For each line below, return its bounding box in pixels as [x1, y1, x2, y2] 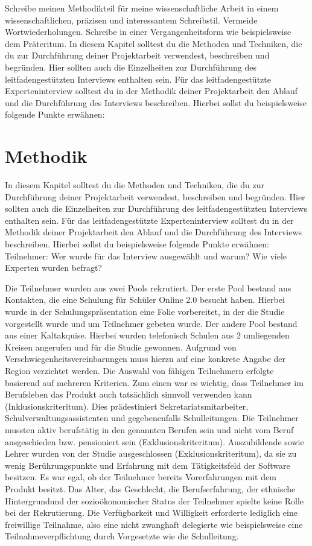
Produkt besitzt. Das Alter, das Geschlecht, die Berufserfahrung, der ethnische [5, 482, 296, 495]
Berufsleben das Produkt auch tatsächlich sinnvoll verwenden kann [5, 388, 252, 401]
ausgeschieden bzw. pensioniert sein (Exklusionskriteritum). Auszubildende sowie [5, 435, 304, 448]
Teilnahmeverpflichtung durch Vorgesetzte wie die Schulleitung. [5, 530, 239, 542]
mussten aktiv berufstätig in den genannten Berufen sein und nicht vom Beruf [5, 423, 294, 436]
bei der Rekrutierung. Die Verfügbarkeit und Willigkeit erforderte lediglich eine [5, 506, 298, 519]
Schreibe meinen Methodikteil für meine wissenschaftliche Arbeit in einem [5, 2, 279, 14]
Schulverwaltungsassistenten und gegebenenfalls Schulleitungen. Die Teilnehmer [5, 411, 299, 424]
